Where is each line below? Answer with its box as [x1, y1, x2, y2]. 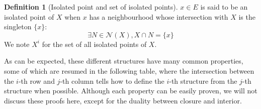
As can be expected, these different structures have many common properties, [4, 56, 243, 66]
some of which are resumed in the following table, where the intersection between [4, 65, 254, 76]
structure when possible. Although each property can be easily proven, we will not [4, 85, 257, 96]
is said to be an [200, 2, 248, 12]
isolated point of [4, 11, 54, 22]
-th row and [18, 75, 55, 86]
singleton [4, 21, 32, 32]
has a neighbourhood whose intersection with [89, 11, 228, 22]
